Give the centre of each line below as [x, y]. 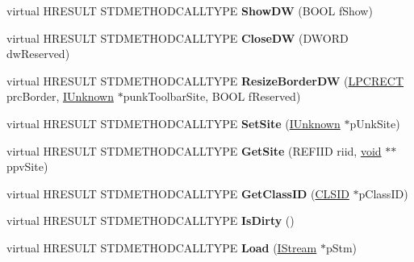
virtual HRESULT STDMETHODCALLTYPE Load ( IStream [162, 247]
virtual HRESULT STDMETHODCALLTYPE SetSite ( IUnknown [174, 123]
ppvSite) [27, 166]
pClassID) [383, 193]
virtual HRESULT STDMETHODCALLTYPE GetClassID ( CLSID [178, 193]
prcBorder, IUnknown [60, 96]
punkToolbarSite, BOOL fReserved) [212, 96]
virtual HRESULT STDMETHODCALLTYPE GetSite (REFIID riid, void [194, 150]
